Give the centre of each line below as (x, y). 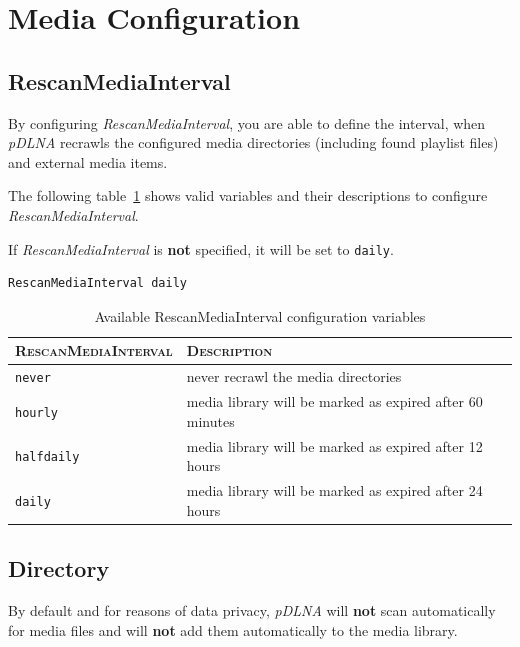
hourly (36, 412)
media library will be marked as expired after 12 (334, 445)
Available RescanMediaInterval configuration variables (260, 315)
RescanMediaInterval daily (97, 283)
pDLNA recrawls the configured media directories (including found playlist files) (253, 142)
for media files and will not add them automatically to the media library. (233, 629)
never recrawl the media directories (294, 376)
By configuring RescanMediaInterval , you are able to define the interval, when (247, 122)
